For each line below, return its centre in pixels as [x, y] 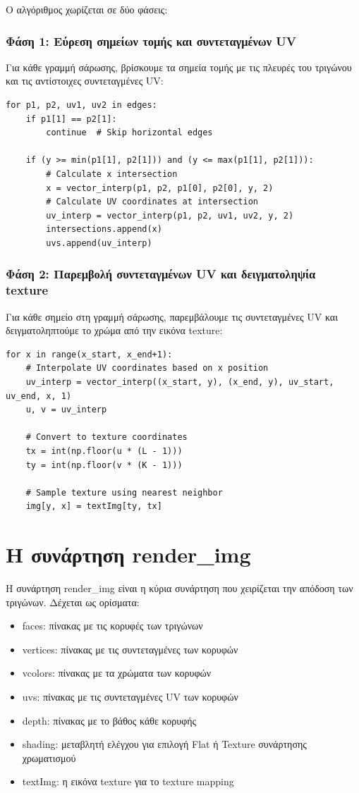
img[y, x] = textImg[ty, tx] [94, 506]
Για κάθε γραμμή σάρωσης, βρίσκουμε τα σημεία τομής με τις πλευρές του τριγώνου [179, 67]
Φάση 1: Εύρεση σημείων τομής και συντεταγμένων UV [151, 41]
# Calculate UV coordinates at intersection [152, 202]
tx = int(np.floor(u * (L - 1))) [104, 451]
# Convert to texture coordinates [107, 437]
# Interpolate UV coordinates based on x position [147, 368]
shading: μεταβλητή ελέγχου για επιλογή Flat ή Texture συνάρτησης [164, 744]
